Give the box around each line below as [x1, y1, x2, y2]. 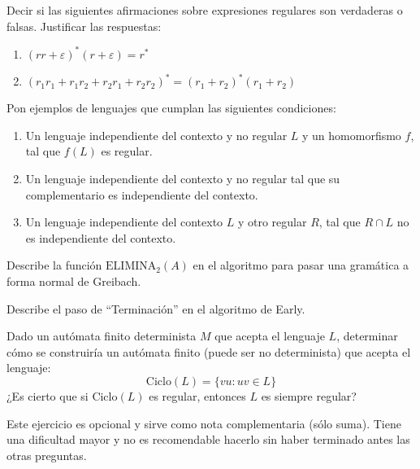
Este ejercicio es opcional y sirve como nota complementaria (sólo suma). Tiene [6, 414, 401, 432]
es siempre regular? [261, 387, 357, 404]
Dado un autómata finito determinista [6, 327, 197, 344]
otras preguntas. [6, 446, 87, 463]
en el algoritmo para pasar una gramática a [193, 256, 409, 274]
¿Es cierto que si [6, 387, 89, 404]
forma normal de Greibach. [6, 272, 141, 289]
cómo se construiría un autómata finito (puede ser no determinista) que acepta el [6, 343, 411, 360]
